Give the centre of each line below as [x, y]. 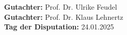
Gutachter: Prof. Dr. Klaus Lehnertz [64, 16]
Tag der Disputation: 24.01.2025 [59, 27]
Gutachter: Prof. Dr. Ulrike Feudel [61, 7]
